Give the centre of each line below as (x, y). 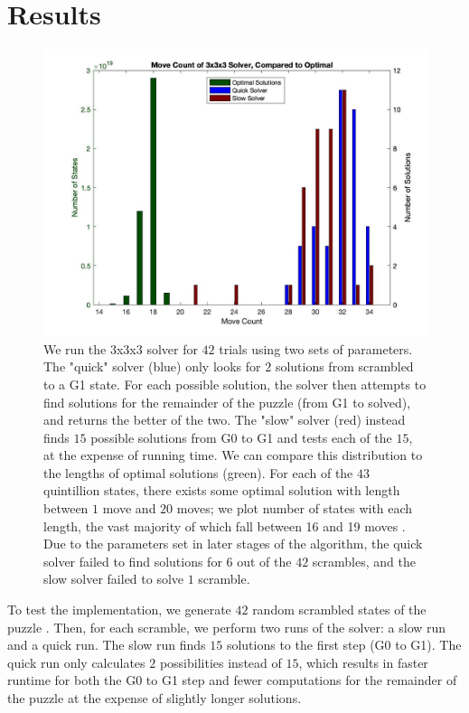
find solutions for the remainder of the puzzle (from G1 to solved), (227, 402)
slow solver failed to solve (114, 579)
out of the (264, 561)
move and (129, 508)
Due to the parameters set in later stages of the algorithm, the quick (233, 544)
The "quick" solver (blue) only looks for (152, 366)
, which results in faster (363, 662)
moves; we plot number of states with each (295, 508)
